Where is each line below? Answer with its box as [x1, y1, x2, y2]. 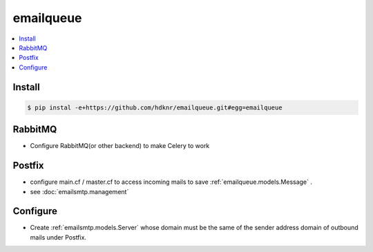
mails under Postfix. [30, 233, 86, 241]
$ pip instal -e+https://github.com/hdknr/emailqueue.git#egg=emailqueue [27, 103, 283, 112]
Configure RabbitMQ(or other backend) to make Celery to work [30, 142, 210, 150]
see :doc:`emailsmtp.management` [30, 187, 129, 196]
